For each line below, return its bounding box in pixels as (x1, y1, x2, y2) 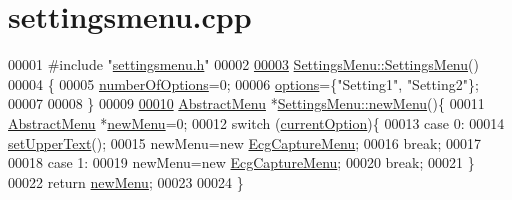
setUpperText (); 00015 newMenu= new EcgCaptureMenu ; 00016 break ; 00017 (8, 132, 481, 153)
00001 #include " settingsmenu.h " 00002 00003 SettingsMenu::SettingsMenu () (8, 54, 479, 75)
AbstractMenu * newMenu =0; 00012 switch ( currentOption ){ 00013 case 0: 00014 (8, 112, 505, 133)
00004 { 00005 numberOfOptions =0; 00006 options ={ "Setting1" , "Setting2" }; (8, 73, 479, 94)
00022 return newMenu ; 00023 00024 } (8, 171, 244, 192)
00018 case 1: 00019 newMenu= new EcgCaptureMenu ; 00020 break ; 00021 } (8, 152, 475, 173)
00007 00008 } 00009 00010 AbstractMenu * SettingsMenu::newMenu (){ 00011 (8, 93, 485, 114)
